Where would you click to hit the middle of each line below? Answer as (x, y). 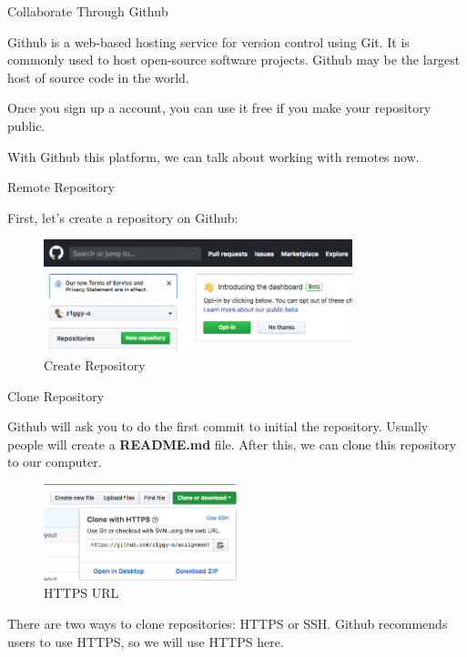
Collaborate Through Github (88, 11)
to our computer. (55, 462)
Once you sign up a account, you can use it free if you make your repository (219, 108)
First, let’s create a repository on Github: (123, 217)
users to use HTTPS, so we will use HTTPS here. (146, 641)
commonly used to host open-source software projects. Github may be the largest (234, 60)
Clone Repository (56, 395)
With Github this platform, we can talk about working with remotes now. (213, 156)
